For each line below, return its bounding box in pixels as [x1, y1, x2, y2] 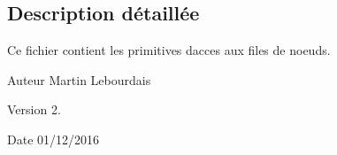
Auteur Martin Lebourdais [7, 70, 151, 89]
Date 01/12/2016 [7, 129, 100, 148]
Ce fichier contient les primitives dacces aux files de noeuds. [7, 41, 331, 59]
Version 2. [7, 100, 61, 119]
